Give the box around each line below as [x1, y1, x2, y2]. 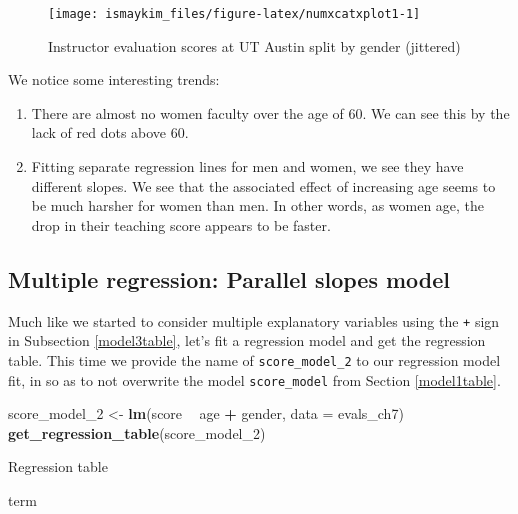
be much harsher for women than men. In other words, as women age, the [31, 195, 485, 216]
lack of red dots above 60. [31, 122, 189, 143]
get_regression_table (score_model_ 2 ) [8, 422, 266, 443]
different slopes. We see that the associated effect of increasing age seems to [31, 175, 496, 196]
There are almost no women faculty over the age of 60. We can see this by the [31, 102, 510, 123]
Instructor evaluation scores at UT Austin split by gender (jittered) [48, 35, 461, 56]
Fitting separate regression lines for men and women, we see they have [31, 156, 464, 177]
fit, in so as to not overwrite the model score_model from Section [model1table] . [8, 369, 501, 390]
